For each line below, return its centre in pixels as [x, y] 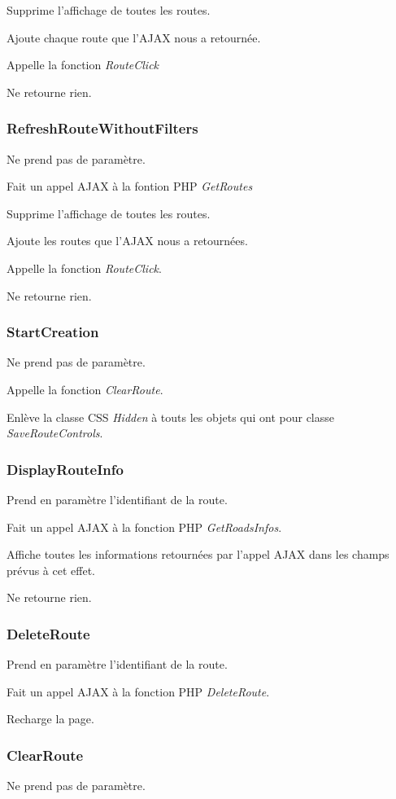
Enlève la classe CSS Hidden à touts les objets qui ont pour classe [171, 417]
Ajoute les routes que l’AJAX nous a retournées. [127, 241]
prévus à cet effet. [51, 570]
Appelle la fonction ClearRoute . [85, 389]
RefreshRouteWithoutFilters [102, 128]
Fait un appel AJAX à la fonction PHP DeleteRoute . [138, 691]
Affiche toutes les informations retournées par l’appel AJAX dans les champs [198, 554]
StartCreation [53, 332]
